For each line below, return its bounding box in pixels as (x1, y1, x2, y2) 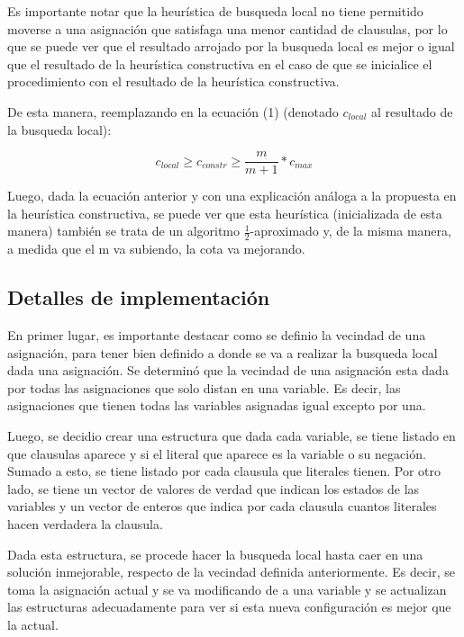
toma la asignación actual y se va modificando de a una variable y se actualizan (7, 579, 447, 598)
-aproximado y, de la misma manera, (250, 221, 451, 240)
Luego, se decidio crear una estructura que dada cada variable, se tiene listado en (7, 426, 456, 444)
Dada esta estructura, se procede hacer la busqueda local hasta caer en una (7, 544, 423, 563)
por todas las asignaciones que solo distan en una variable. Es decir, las (7, 378, 401, 397)
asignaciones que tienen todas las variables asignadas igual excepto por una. (7, 396, 426, 415)
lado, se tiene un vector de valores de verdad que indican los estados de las (7, 479, 420, 498)
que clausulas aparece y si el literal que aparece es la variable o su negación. (7, 444, 426, 462)
